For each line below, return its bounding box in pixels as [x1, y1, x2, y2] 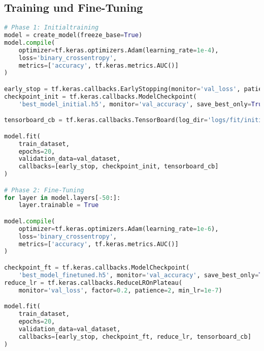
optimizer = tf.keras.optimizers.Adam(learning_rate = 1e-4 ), [18, 46, 219, 54]
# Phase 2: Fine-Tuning [4, 186, 84, 194]
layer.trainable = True [18, 201, 99, 209]
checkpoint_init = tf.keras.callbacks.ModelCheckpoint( [4, 93, 197, 100]
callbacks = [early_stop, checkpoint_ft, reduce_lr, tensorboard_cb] [18, 333, 251, 340]
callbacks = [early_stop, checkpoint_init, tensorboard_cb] [18, 163, 219, 170]
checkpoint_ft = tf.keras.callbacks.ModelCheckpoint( [4, 264, 190, 272]
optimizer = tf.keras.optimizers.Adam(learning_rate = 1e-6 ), [18, 225, 219, 232]
